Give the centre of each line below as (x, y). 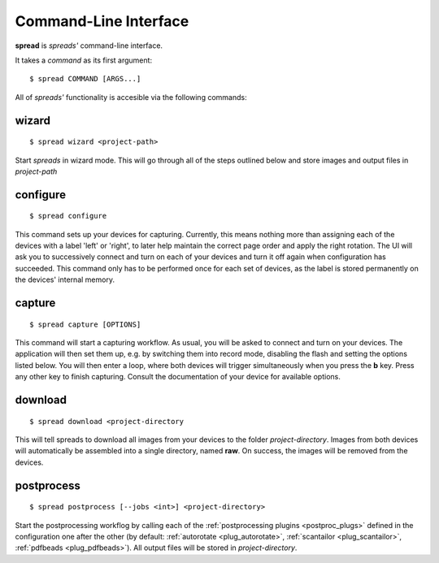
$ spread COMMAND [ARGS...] (85, 79)
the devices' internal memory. (65, 279)
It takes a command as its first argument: (84, 60)
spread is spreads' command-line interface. (89, 45)
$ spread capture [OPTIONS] (85, 324)
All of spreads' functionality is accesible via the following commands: (131, 97)
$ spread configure (68, 216)
